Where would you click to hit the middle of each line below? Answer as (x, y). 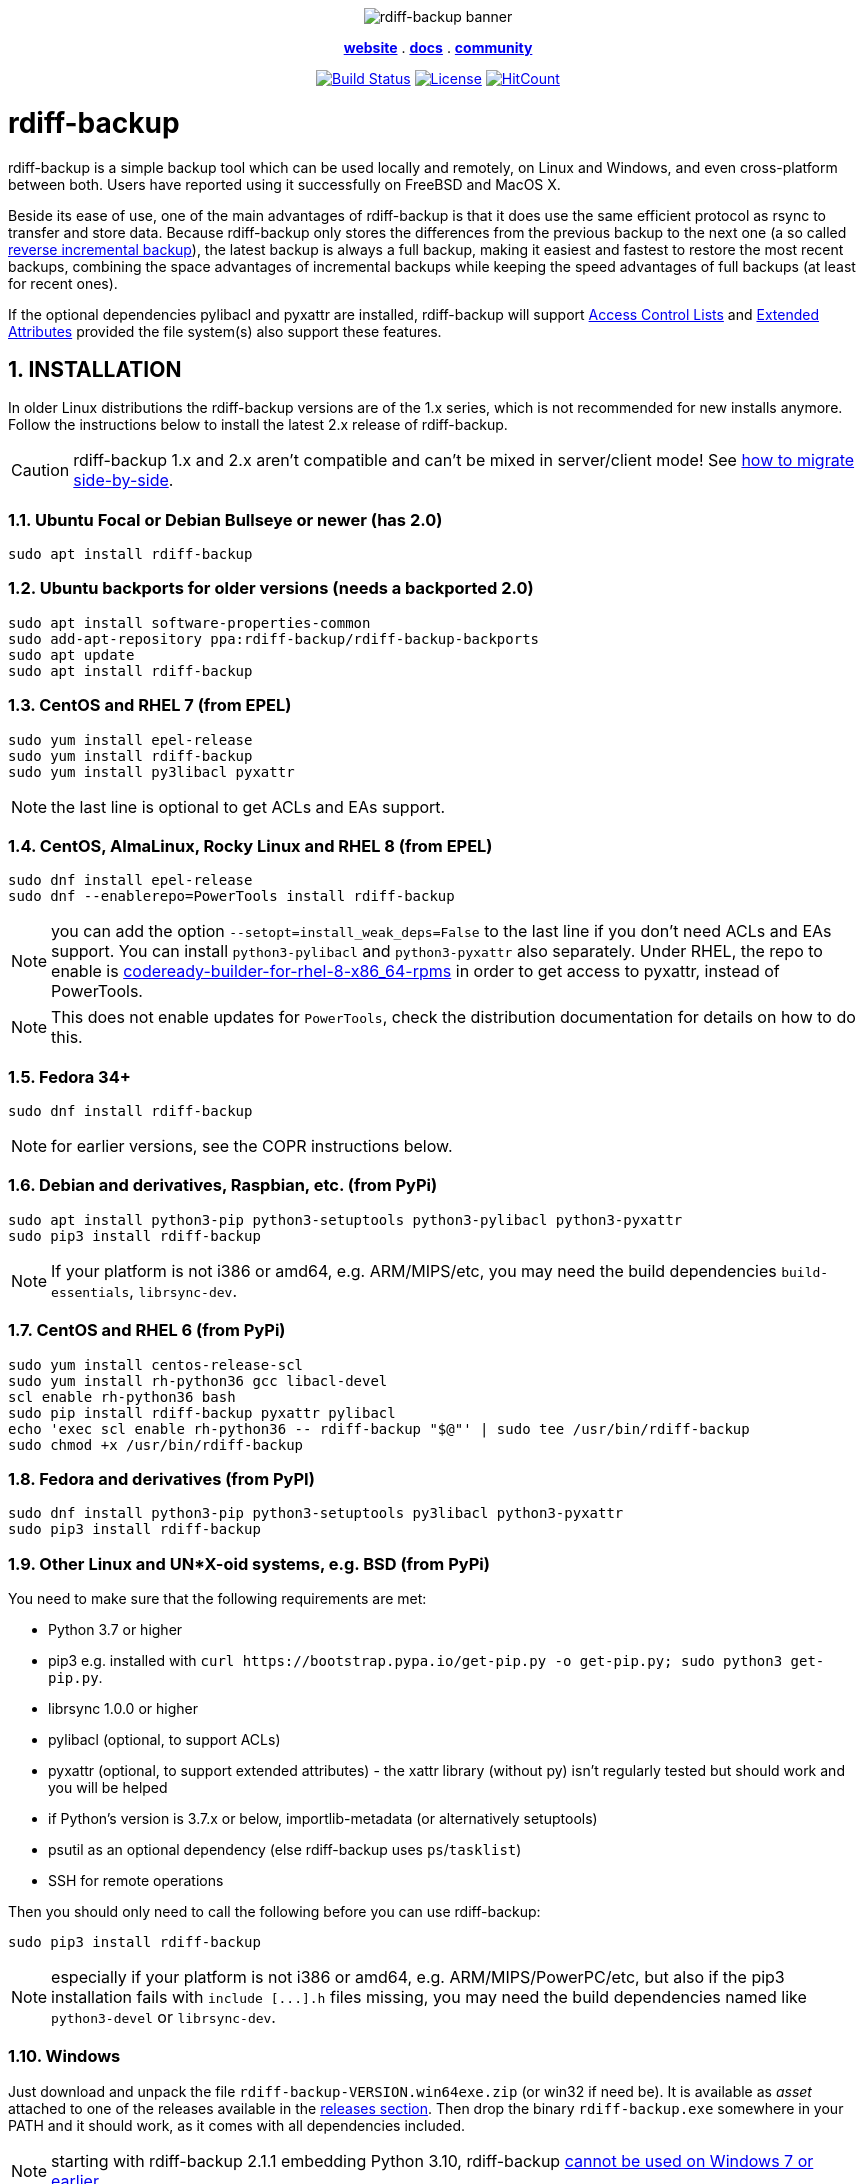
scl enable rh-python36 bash (122, 1396)
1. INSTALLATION (95, 369)
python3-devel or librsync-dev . (163, 2017)
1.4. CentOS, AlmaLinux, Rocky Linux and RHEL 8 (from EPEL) (250, 845)
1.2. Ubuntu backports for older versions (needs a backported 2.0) (271, 588)
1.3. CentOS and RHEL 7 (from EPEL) (150, 705)
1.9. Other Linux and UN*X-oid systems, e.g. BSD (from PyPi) (249, 1563)
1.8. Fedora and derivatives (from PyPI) (161, 1478)
